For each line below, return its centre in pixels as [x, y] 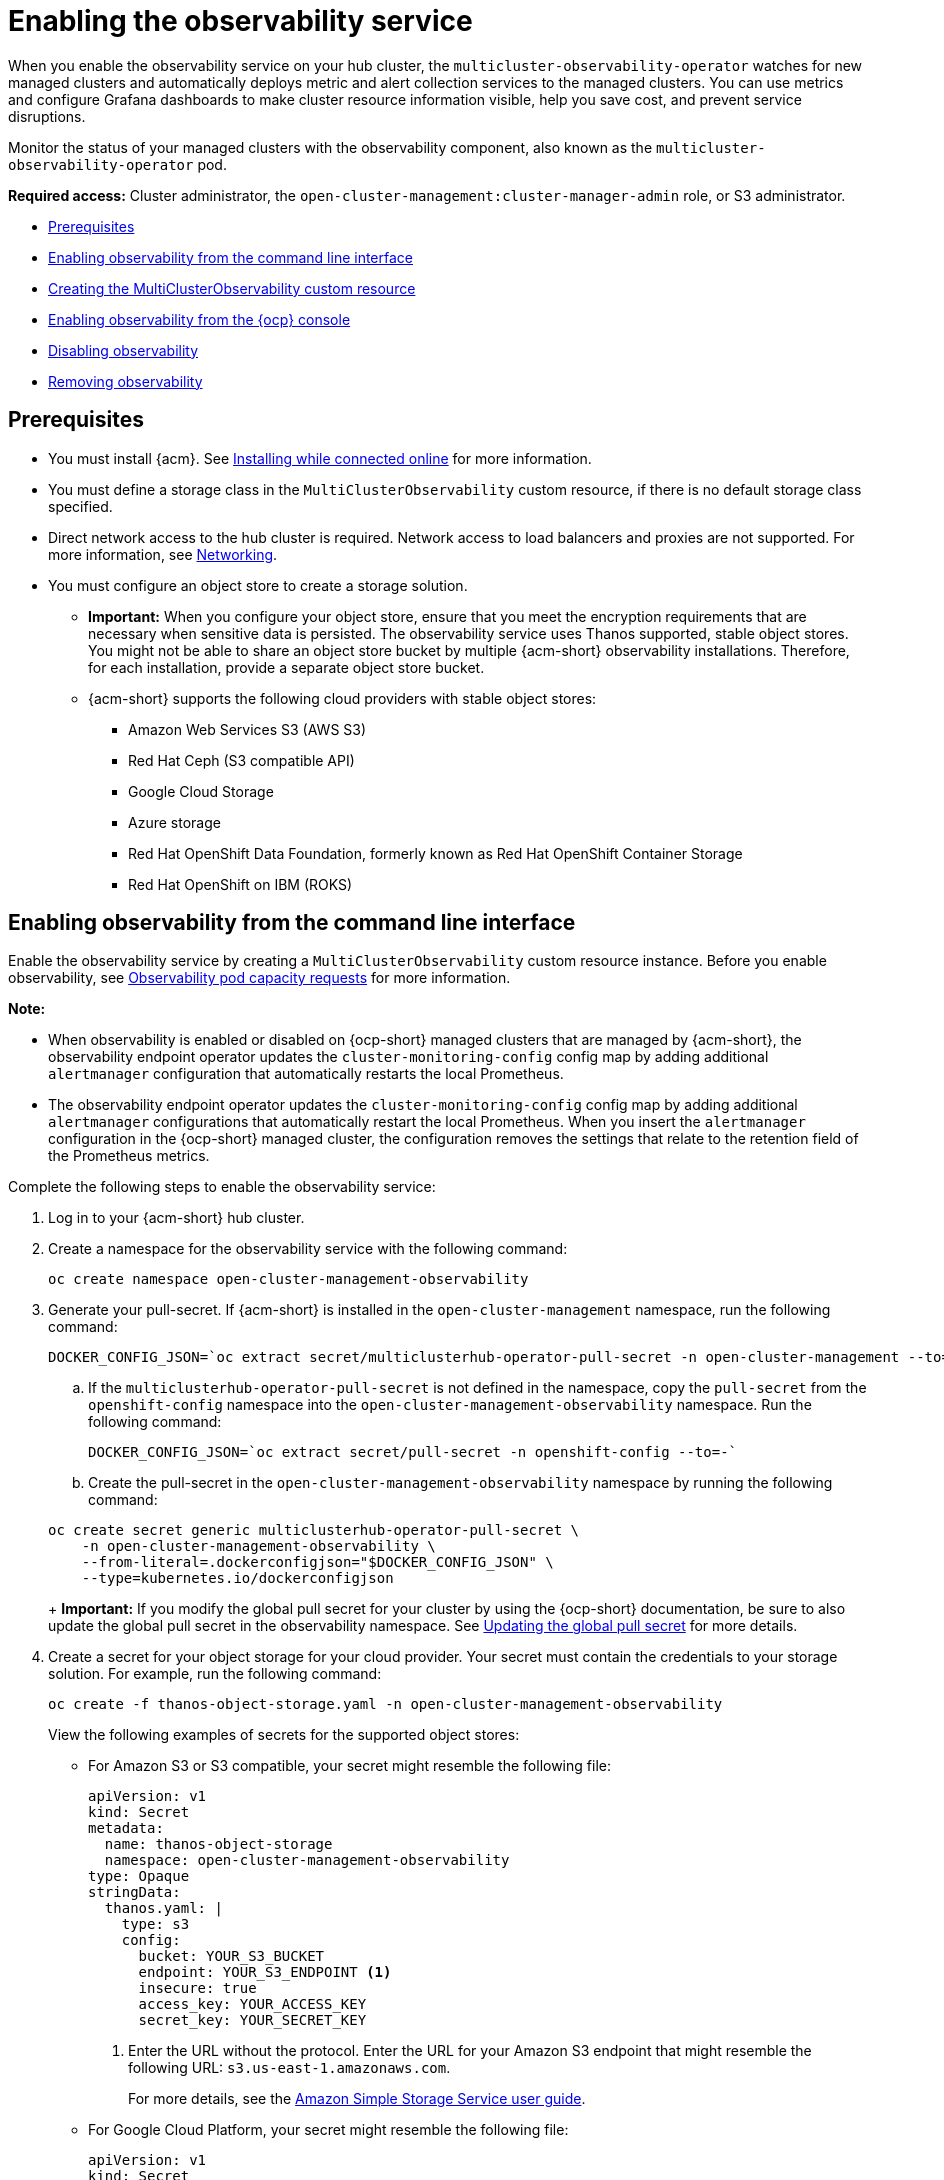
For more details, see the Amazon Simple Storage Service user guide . [357, 2099]
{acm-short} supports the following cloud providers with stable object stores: [342, 698]
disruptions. [47, 116]
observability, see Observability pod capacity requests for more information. [259, 978]
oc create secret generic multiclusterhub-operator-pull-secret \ [314, 1530]
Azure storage [174, 822]
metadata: [126, 1828]
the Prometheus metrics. [129, 1156]
